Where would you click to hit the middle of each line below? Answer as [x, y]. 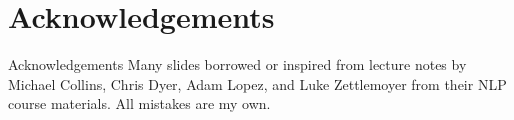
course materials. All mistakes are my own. [139, 103]
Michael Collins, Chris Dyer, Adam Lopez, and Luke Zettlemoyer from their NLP [257, 83]
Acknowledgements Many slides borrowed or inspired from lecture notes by [237, 64]
